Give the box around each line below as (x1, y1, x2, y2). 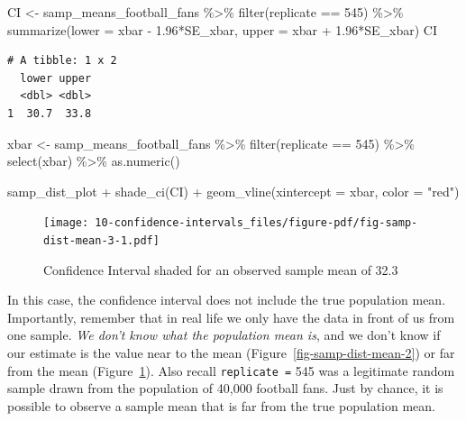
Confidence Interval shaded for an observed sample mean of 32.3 (43, 260, 398, 279)
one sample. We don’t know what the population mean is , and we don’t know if (7, 325, 441, 344)
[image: (43, 216, 89, 230)
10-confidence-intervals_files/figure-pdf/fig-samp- (95, 216, 418, 230)
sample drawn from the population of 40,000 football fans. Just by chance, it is (7, 379, 443, 398)
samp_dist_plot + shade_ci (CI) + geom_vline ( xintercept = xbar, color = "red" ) (7, 181, 460, 200)
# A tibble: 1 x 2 (7, 54, 117, 68)
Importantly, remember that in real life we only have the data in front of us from (7, 307, 455, 326)
